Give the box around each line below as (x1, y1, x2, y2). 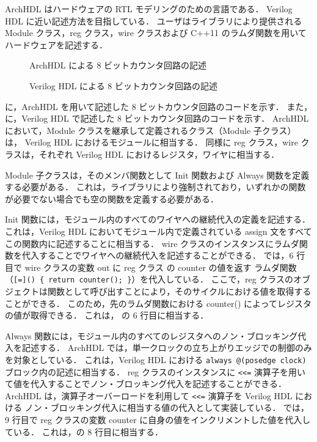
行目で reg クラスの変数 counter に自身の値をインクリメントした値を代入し (12, 413, 311, 426)
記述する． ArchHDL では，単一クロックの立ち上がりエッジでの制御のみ (21, 341, 312, 354)
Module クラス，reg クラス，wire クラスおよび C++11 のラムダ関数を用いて (5, 26, 307, 39)
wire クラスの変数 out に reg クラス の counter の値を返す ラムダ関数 (24, 260, 297, 273)
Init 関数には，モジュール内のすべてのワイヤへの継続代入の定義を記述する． (5, 213, 310, 226)
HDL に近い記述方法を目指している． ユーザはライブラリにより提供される (5, 14, 302, 27)
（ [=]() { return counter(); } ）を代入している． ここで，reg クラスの (5, 273, 294, 285)
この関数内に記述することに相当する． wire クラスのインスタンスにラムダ (5, 237, 299, 249)
